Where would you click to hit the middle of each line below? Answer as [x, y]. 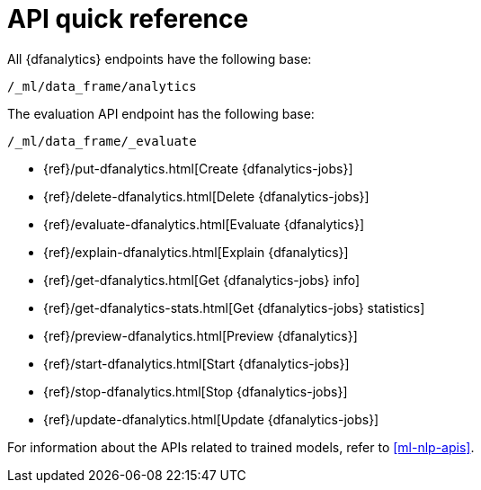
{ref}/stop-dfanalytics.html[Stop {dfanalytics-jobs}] [196, 391]
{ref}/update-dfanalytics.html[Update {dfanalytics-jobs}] [211, 419]
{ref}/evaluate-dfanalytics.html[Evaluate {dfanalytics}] [204, 224]
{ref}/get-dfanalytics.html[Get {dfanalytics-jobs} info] [202, 280]
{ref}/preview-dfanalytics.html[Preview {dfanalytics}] [200, 335]
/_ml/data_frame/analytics [102, 86]
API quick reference [128, 19]
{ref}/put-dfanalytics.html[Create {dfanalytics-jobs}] [198, 168]
